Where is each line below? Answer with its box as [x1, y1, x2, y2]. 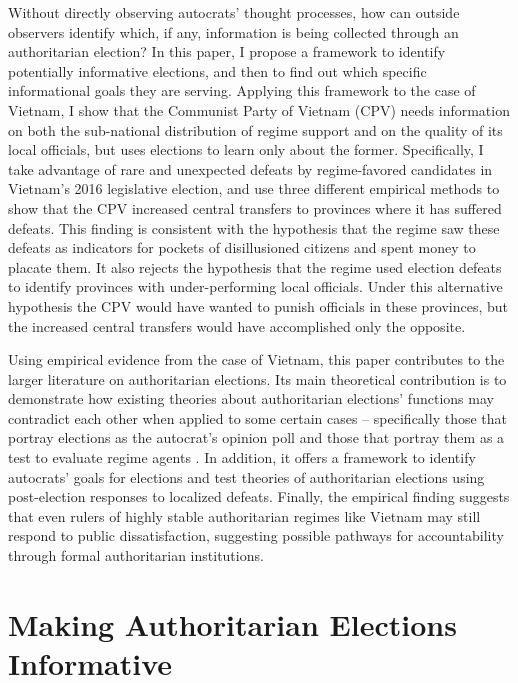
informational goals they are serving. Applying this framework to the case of [8, 80, 476, 101]
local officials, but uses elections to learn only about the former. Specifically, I [8, 139, 484, 160]
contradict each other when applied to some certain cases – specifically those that [8, 407, 507, 428]
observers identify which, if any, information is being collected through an [8, 21, 459, 42]
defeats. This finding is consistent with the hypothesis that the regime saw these [8, 217, 500, 238]
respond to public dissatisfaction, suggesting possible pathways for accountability [8, 525, 504, 546]
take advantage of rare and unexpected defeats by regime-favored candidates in [8, 158, 493, 179]
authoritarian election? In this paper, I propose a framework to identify [8, 41, 446, 62]
